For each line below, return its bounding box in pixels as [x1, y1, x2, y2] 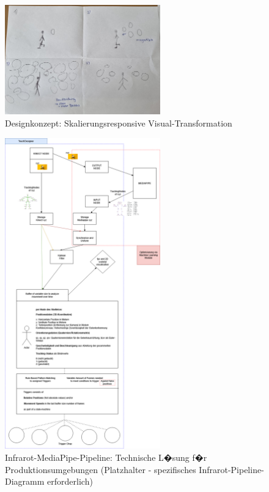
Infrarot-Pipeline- [199, 463, 264, 475]
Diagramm [5, 475, 45, 488]
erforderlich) [47, 475, 93, 488]
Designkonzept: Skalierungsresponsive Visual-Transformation [5, 116, 232, 129]
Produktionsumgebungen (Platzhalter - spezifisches [5, 463, 196, 475]
